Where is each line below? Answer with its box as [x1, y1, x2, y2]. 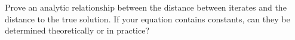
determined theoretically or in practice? [5, 24, 150, 36]
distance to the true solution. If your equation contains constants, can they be [5, 12, 290, 25]
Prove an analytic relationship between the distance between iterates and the [5, 1, 287, 13]
